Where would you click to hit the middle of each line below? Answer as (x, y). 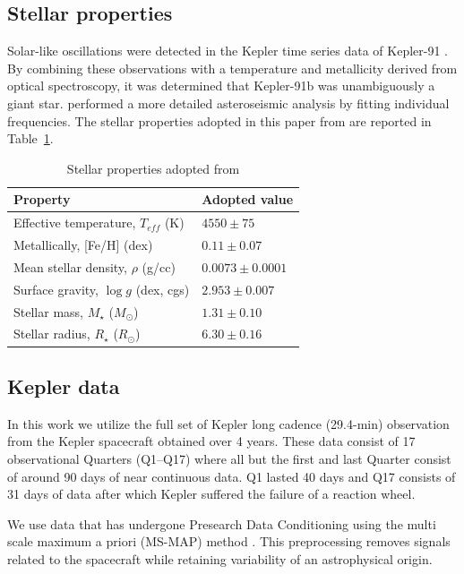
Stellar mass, (48, 311)
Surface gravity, (56, 289)
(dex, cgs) (163, 289)
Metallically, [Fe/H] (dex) (83, 245)
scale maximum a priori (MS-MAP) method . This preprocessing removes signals (229, 541)
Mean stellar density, (70, 266)
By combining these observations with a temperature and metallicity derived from (232, 68)
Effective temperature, (75, 223)
